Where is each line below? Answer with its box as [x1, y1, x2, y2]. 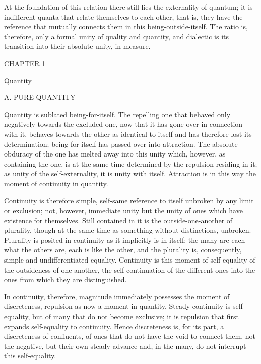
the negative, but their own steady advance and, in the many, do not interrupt [4, 340, 246, 351]
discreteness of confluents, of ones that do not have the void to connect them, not [4, 331, 255, 341]
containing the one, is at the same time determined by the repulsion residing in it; [4, 158, 257, 169]
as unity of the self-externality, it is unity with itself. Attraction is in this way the [4, 168, 256, 179]
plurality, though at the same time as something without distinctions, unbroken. [4, 225, 251, 235]
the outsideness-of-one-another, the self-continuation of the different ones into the [4, 264, 255, 275]
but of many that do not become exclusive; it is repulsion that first [32, 311, 239, 322]
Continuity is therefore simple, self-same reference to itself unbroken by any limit [4, 195, 254, 205]
